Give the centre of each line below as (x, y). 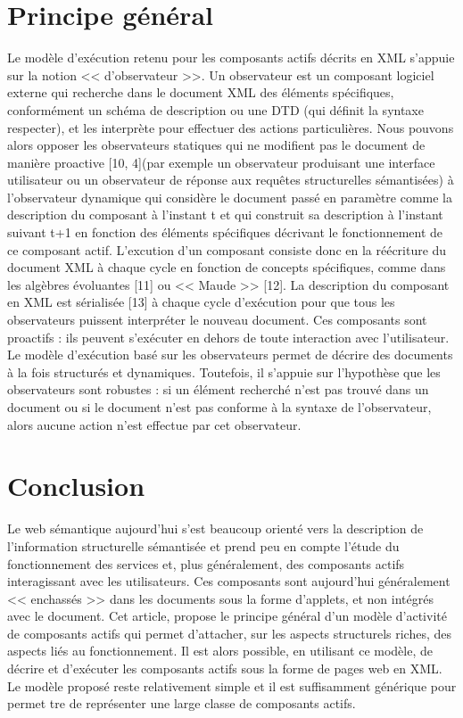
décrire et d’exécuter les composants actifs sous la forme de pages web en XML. (225, 668)
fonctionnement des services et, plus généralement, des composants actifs (206, 563)
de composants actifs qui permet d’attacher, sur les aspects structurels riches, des (230, 633)
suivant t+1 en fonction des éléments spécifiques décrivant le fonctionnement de (225, 232)
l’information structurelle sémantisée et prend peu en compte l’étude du (203, 545)
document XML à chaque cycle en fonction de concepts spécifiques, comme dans (227, 267)
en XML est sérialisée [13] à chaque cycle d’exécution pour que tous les (201, 302)
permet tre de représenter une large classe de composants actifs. (182, 703)
